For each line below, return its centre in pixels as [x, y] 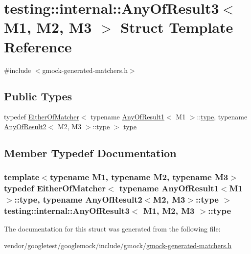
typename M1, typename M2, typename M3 [139, 177]
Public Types [38, 96]
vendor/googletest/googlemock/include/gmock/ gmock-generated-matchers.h [118, 245]
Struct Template [177, 27]
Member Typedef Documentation [90, 152]
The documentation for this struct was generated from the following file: [112, 229]
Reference [38, 46]
